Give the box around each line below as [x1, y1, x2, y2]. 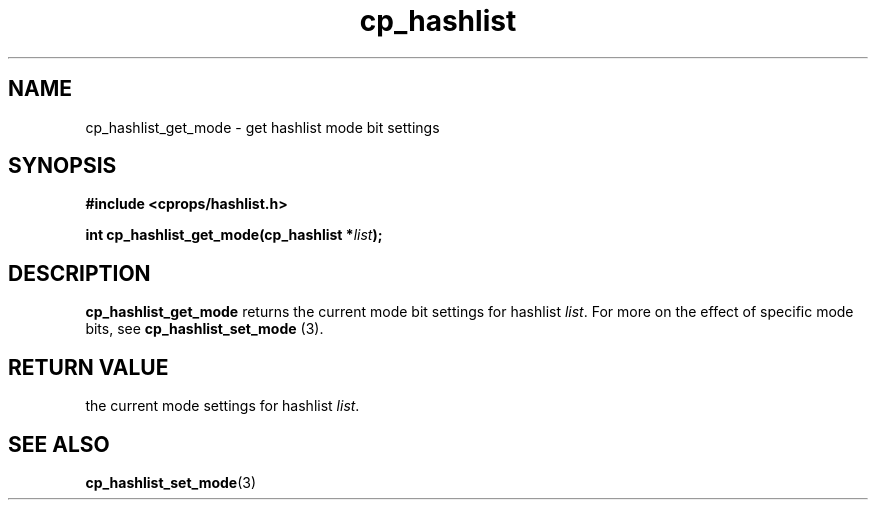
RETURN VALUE [8, 354, 169, 380]
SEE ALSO [8, 431, 110, 457]
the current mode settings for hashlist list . [85, 397, 360, 415]
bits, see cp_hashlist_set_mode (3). [85, 320, 324, 338]
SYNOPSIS [8, 153, 117, 179]
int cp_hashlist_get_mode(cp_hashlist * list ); [85, 226, 383, 244]
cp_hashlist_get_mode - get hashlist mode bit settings [85, 118, 440, 136]
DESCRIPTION [8, 260, 151, 286]
